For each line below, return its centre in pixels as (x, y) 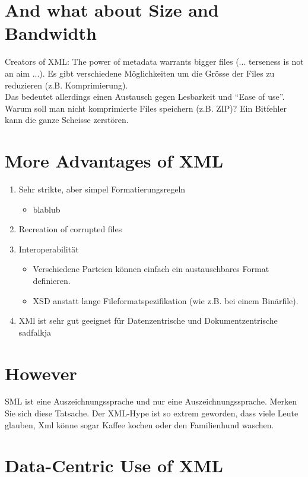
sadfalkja (35, 332)
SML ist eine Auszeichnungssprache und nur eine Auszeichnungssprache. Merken (151, 401)
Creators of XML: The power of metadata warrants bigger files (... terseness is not (154, 61)
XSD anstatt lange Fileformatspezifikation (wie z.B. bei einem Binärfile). (166, 300)
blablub (47, 209)
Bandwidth (51, 33)
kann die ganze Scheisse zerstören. (67, 120)
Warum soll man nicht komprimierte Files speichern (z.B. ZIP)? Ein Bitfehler (146, 108)
